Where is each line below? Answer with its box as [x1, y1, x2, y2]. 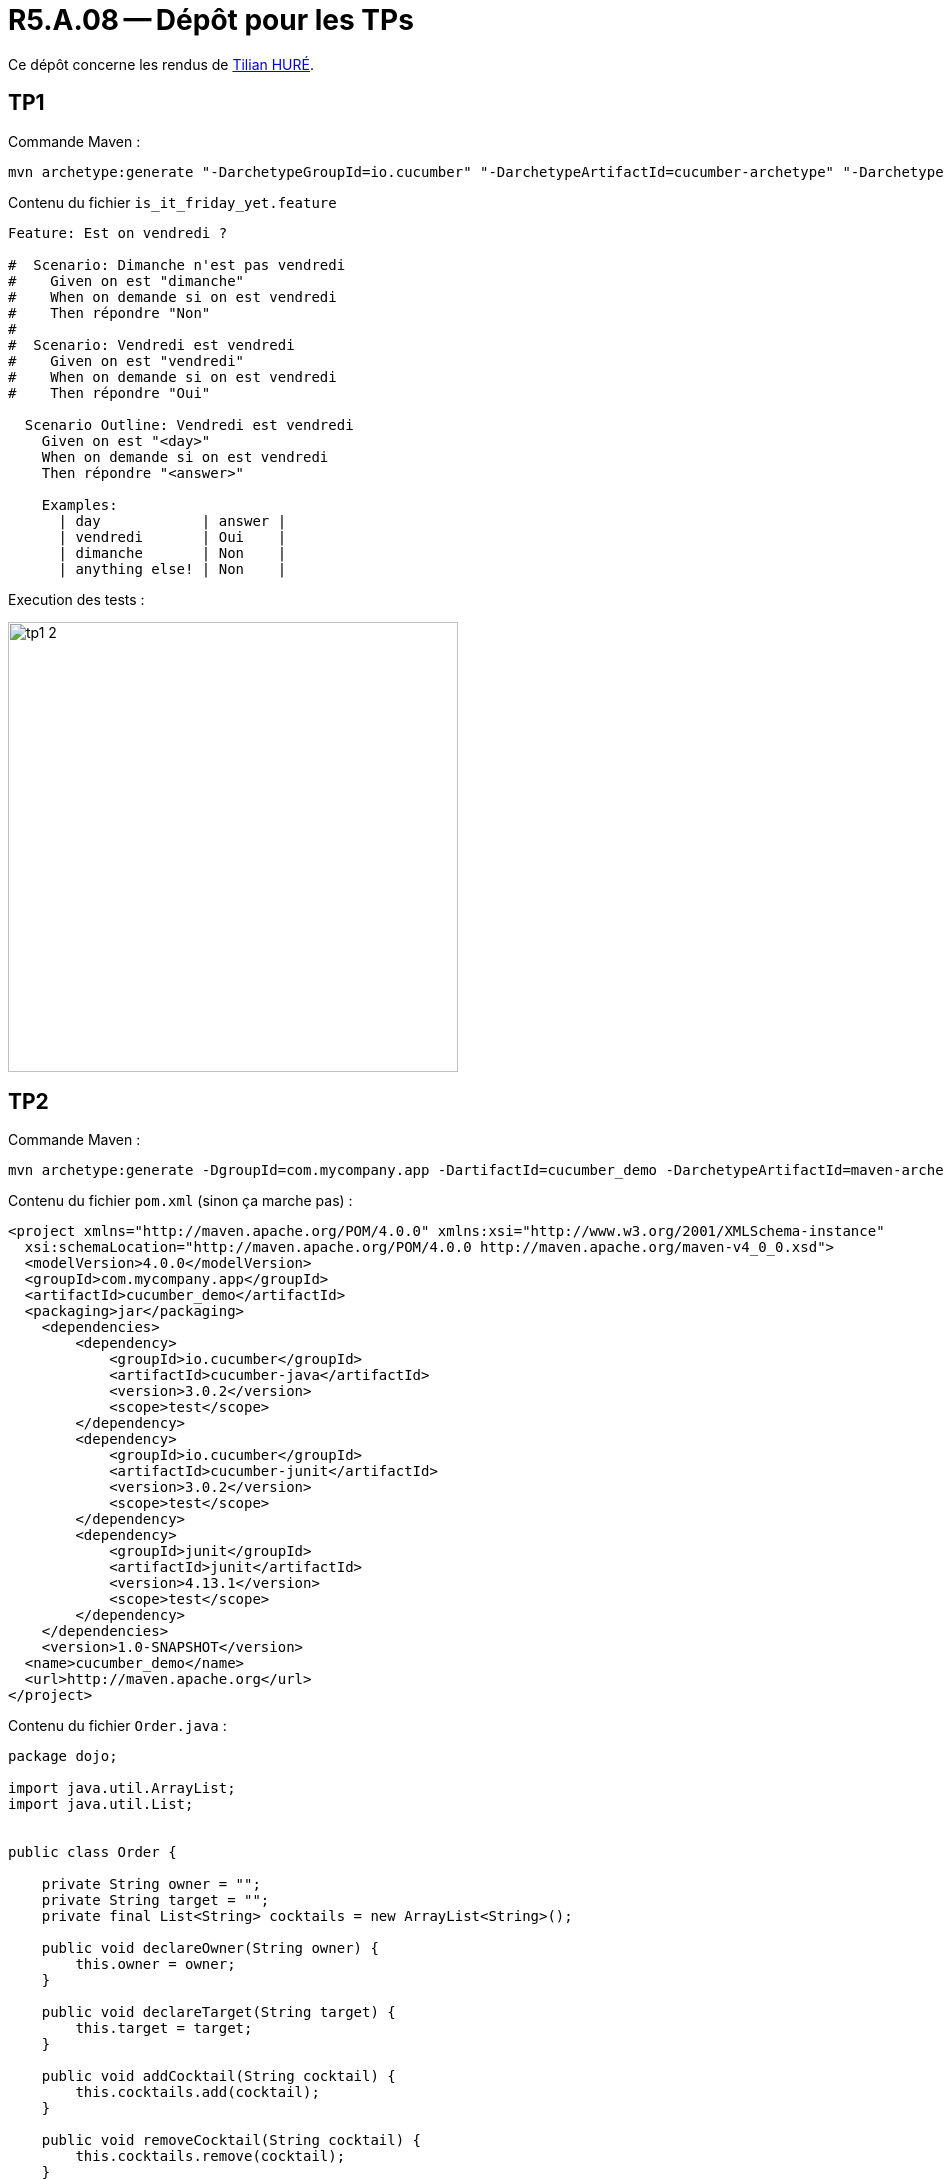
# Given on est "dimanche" [8, 272, 245, 289]
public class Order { [8, 1844, 177, 1861]
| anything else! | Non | [58, 560, 287, 577]
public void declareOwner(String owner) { [41, 1940, 379, 1957]
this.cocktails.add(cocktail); [75, 2084, 320, 2101]
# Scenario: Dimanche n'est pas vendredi [8, 256, 346, 273]
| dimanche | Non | [58, 544, 287, 561]
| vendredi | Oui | [58, 528, 287, 545]
